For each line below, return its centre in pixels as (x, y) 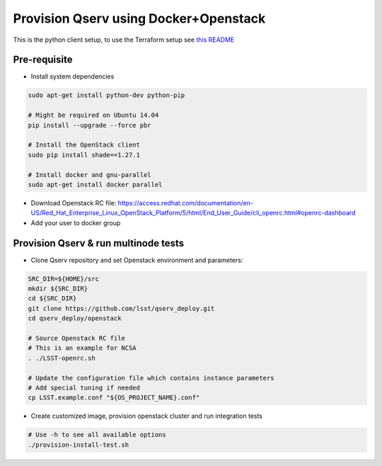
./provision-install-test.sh (79, 445)
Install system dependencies (73, 76)
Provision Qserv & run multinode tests (98, 243)
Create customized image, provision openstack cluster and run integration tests (147, 416)
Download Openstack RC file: (74, 203)
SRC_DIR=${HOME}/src (63, 279)
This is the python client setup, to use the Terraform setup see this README (124, 40)
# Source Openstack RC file (76, 338)
